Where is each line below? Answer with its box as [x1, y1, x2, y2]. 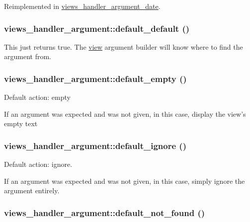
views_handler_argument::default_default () [4, 22, 190, 34]
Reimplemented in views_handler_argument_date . [4, 1, 161, 11]
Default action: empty [4, 92, 71, 102]
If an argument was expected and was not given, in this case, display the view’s [4, 108, 246, 119]
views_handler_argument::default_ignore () [4, 139, 186, 151]
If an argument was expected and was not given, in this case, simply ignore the [4, 175, 245, 186]
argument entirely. [4, 185, 60, 196]
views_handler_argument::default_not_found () [4, 206, 205, 219]
